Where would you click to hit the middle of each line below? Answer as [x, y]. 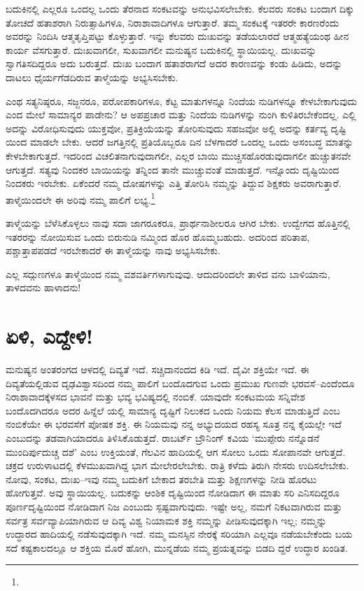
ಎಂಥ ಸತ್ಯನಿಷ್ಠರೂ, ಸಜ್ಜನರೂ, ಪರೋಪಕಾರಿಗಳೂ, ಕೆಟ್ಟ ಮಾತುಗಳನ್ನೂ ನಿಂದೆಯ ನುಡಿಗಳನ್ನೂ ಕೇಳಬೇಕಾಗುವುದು [181, 100]
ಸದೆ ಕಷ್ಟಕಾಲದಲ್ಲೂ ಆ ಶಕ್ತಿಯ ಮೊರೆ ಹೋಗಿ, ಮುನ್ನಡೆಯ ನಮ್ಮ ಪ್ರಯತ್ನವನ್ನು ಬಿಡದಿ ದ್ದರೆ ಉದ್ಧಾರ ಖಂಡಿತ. [177, 547]
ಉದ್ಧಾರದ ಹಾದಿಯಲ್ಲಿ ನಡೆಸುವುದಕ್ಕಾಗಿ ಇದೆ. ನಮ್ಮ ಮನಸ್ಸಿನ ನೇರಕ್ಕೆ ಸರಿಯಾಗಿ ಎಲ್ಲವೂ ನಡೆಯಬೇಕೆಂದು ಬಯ [179, 534]
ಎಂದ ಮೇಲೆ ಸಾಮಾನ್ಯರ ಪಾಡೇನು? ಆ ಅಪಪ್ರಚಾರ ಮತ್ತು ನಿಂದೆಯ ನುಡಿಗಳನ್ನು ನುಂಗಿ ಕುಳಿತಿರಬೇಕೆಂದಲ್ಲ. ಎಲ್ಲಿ [181, 114]
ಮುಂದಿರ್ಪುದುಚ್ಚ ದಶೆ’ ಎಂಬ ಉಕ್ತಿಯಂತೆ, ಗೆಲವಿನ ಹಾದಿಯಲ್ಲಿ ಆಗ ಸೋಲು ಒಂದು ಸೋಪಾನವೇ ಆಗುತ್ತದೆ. [176, 451]
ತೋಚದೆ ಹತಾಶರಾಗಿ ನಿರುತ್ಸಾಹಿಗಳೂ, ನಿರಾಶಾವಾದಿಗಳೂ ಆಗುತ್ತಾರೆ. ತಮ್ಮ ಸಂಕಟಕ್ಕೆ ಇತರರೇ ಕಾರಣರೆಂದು [173, 22]
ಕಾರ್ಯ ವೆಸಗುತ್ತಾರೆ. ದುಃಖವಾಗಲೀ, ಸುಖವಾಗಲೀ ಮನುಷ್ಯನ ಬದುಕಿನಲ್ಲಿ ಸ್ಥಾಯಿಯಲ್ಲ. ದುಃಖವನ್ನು [161, 49]
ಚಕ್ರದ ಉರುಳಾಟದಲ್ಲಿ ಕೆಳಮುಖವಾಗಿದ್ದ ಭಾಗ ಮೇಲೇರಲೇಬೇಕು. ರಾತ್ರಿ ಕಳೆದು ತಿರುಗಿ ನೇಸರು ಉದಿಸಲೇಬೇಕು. [177, 465]
